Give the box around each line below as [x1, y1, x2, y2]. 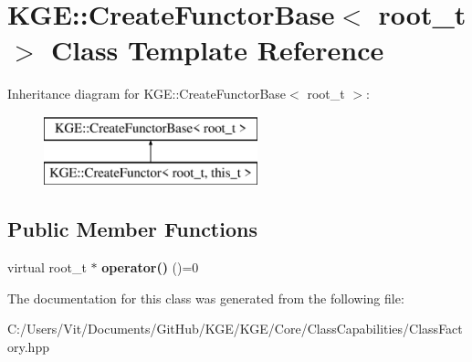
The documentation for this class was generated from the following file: [7, 288, 404, 307]
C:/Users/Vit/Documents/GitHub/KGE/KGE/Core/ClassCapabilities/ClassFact [7, 319, 463, 338]
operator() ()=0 [101, 258, 199, 277]
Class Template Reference [51, 31, 384, 69]
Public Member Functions [7, 215, 257, 243]
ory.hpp [7, 337, 49, 357]
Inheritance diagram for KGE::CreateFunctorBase [7, 84, 287, 103]
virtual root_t [7, 258, 87, 277]
